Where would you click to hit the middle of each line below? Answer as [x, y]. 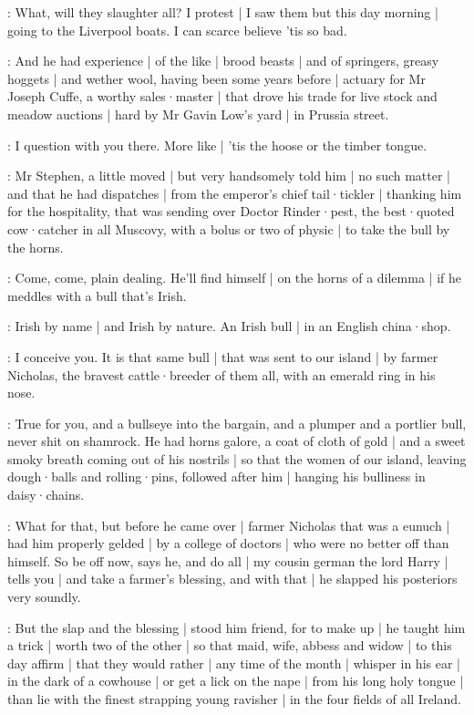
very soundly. [44, 597]
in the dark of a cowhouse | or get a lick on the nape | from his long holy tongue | [236, 681]
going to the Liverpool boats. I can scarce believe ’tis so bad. [177, 30]
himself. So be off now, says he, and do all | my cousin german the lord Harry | [228, 560]
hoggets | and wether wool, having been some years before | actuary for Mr [216, 78]
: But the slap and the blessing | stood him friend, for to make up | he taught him [237, 627]
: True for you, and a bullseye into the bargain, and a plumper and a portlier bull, [237, 423]
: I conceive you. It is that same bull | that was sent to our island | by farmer [223, 356]
